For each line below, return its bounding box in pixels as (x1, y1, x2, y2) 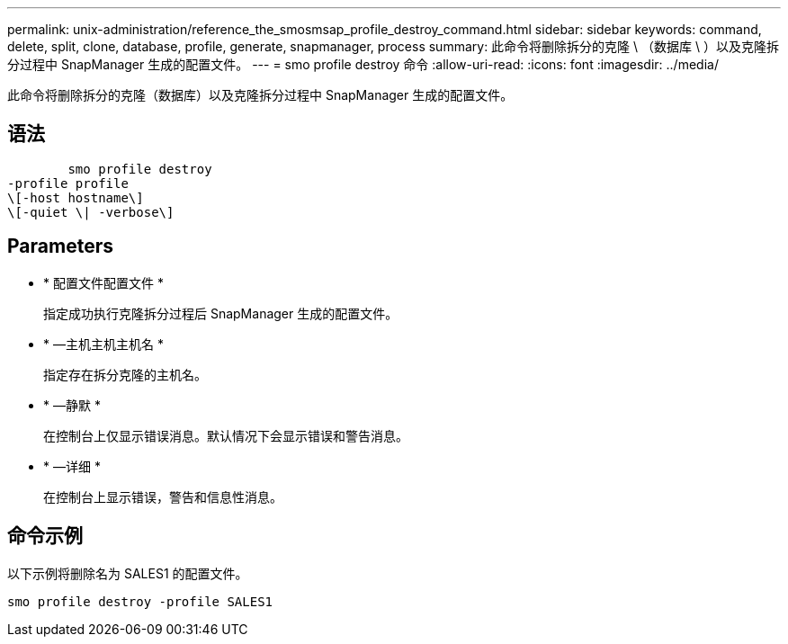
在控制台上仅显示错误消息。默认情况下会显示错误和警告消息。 (43, 427, 408, 443)
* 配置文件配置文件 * (43, 274, 164, 291)
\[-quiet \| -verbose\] (7, 204, 175, 219)
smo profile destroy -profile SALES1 (7, 594, 273, 609)
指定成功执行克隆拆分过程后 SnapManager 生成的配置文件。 (43, 305, 398, 321)
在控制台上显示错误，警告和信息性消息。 (43, 488, 282, 505)
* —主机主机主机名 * (43, 335, 164, 352)
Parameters (7, 235, 113, 258)
